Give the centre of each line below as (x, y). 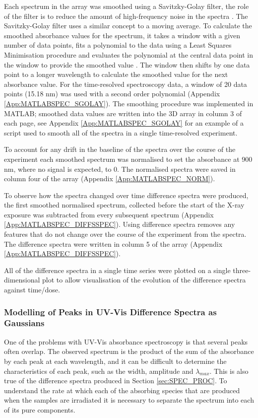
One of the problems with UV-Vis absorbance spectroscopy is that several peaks (126, 341)
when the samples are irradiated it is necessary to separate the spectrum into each (129, 400)
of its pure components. (40, 409)
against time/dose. (32, 290)
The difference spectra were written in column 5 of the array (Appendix (113, 244)
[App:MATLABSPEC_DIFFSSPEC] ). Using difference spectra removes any (120, 224)
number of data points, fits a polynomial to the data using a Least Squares (118, 45)
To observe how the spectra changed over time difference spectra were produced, (126, 195)
